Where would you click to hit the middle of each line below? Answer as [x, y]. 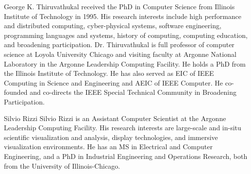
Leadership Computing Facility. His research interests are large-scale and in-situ [123, 128]
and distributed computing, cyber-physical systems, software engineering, [113, 26]
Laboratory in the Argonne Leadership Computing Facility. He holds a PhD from [125, 63]
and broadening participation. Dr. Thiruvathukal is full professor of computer [119, 44]
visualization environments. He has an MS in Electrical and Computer [108, 147]
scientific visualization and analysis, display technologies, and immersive [111, 137]
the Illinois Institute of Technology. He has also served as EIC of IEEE [109, 73]
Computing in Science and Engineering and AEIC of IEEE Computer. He [114, 82]
